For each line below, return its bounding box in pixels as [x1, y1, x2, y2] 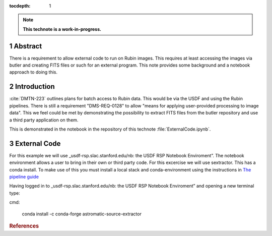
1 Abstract [9, 42, 42, 50]
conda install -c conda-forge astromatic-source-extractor [22, 211, 142, 217]
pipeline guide [9, 174, 39, 180]
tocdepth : [9, 3, 31, 9]
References [9, 222, 39, 229]
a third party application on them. [9, 116, 79, 123]
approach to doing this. [9, 69, 58, 75]
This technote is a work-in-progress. [23, 26, 102, 32]
